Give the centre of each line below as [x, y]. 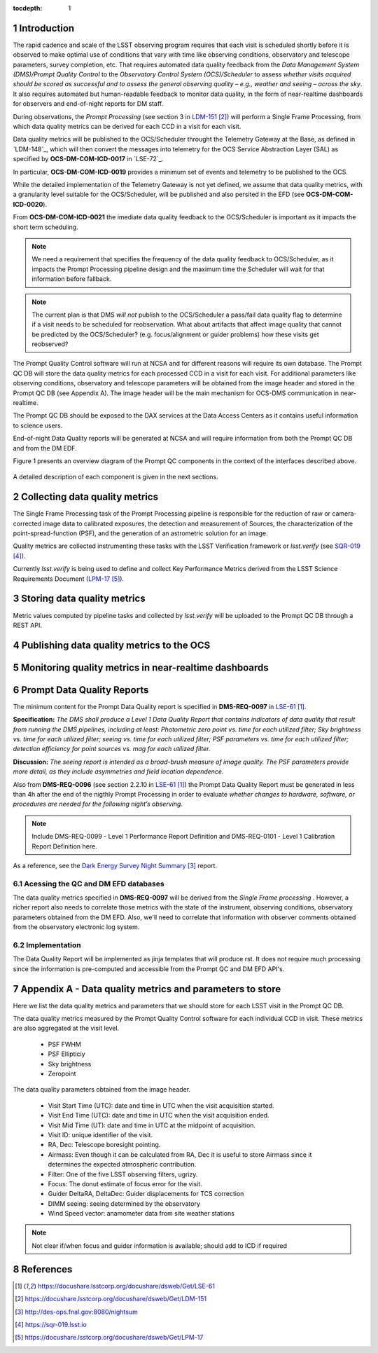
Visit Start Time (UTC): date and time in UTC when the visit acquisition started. [161, 1105]
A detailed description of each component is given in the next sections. [115, 477]
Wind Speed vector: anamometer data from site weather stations [141, 1214]
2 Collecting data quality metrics [86, 497]
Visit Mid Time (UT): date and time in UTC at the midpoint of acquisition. [152, 1125]
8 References [43, 1269]
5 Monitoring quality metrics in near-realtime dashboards [141, 667]
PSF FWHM [65, 1044]
